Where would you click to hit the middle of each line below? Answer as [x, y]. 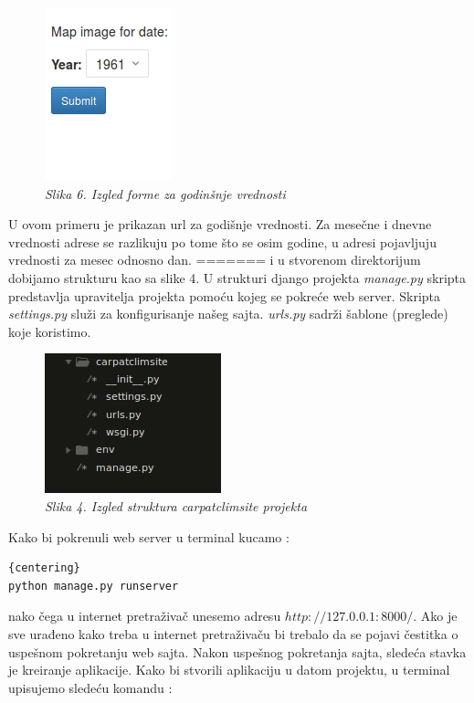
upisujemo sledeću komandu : [90, 687]
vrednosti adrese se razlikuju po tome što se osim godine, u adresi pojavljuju [222, 241]
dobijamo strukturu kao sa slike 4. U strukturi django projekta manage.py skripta [237, 277]
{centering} [44, 568]
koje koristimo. [50, 331]
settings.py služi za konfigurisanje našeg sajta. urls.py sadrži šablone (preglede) [228, 314]
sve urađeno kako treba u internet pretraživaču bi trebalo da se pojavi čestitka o [233, 633]
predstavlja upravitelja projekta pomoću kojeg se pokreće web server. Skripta [225, 295]
